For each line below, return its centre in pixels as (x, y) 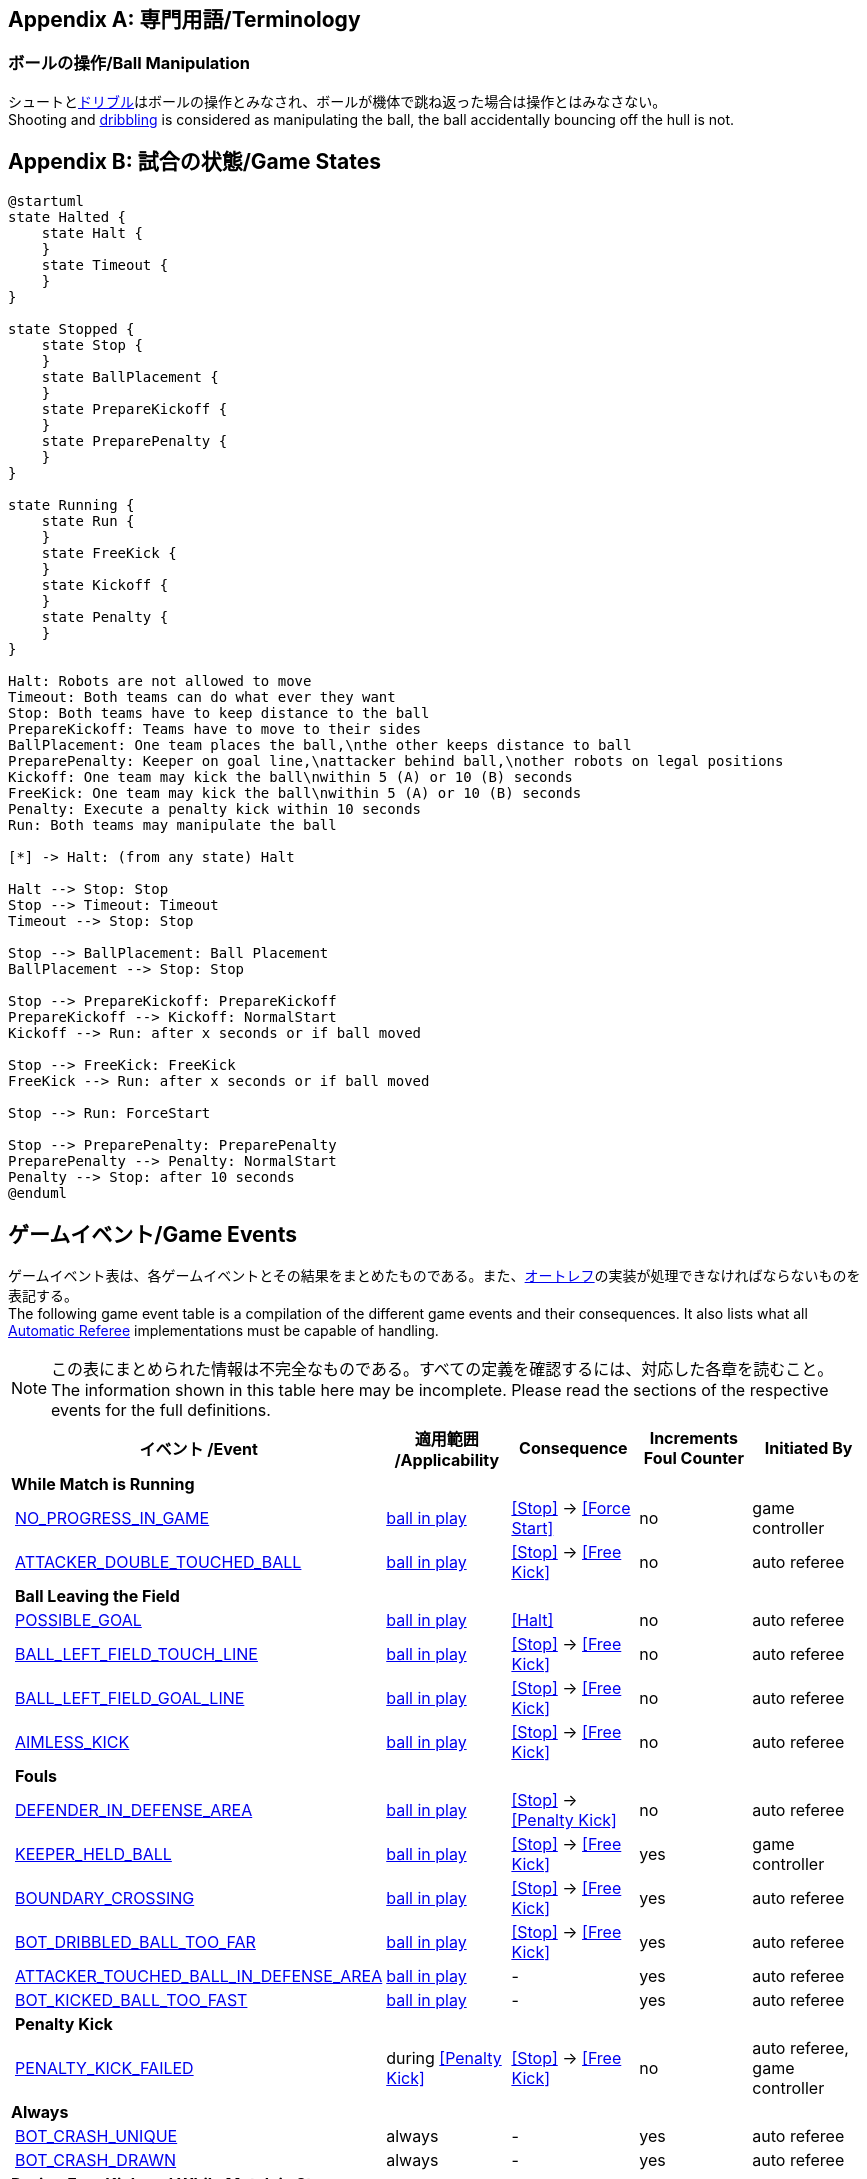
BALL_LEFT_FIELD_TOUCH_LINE (136, 1654)
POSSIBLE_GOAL (78, 1620)
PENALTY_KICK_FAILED (104, 2068)
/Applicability (447, 1460)
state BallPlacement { (130, 376)
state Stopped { (71, 328)
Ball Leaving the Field (97, 1596)
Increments (693, 1438)
